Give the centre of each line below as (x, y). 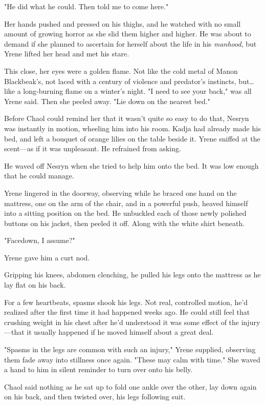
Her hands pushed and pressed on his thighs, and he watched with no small (123, 23)
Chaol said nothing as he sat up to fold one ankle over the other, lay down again (130, 386)
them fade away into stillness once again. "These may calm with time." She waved (132, 359)
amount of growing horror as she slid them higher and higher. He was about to (128, 34)
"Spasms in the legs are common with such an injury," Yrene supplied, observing (130, 349)
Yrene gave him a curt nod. (47, 257)
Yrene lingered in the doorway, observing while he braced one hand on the (120, 193)
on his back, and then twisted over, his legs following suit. (95, 397)
